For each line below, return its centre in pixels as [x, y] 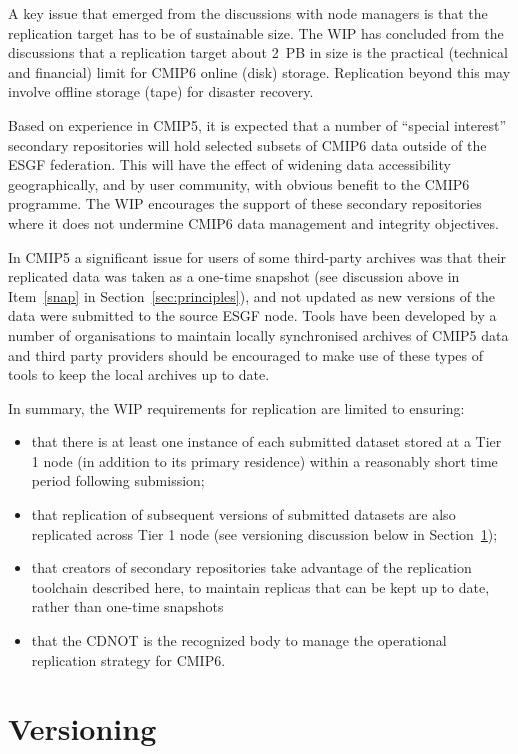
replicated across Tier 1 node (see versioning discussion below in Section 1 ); [264, 533]
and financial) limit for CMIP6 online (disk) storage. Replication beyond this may [259, 71]
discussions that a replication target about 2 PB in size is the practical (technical [258, 52]
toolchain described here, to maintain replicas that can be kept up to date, [260, 586]
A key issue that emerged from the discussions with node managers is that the [248, 13]
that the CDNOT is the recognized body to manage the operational [239, 640]
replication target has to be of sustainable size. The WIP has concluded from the [256, 32]
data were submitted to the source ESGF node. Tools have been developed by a [252, 315]
